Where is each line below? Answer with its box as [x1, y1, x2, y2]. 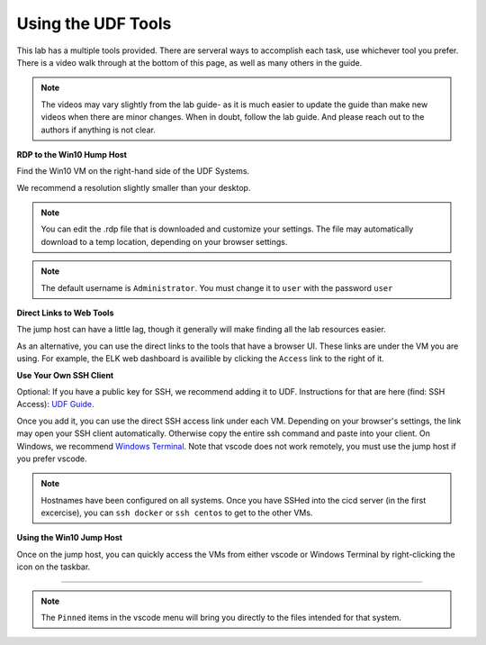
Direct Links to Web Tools [16, 307, 114, 319]
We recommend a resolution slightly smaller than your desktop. [16, 182, 251, 193]
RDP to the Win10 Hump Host [16, 149, 128, 159]
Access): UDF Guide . [16, 399, 94, 410]
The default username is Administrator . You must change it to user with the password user [40, 282, 393, 293]
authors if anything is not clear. [40, 124, 157, 135]
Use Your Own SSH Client [16, 369, 114, 380]
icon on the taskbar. [16, 561, 91, 572]
